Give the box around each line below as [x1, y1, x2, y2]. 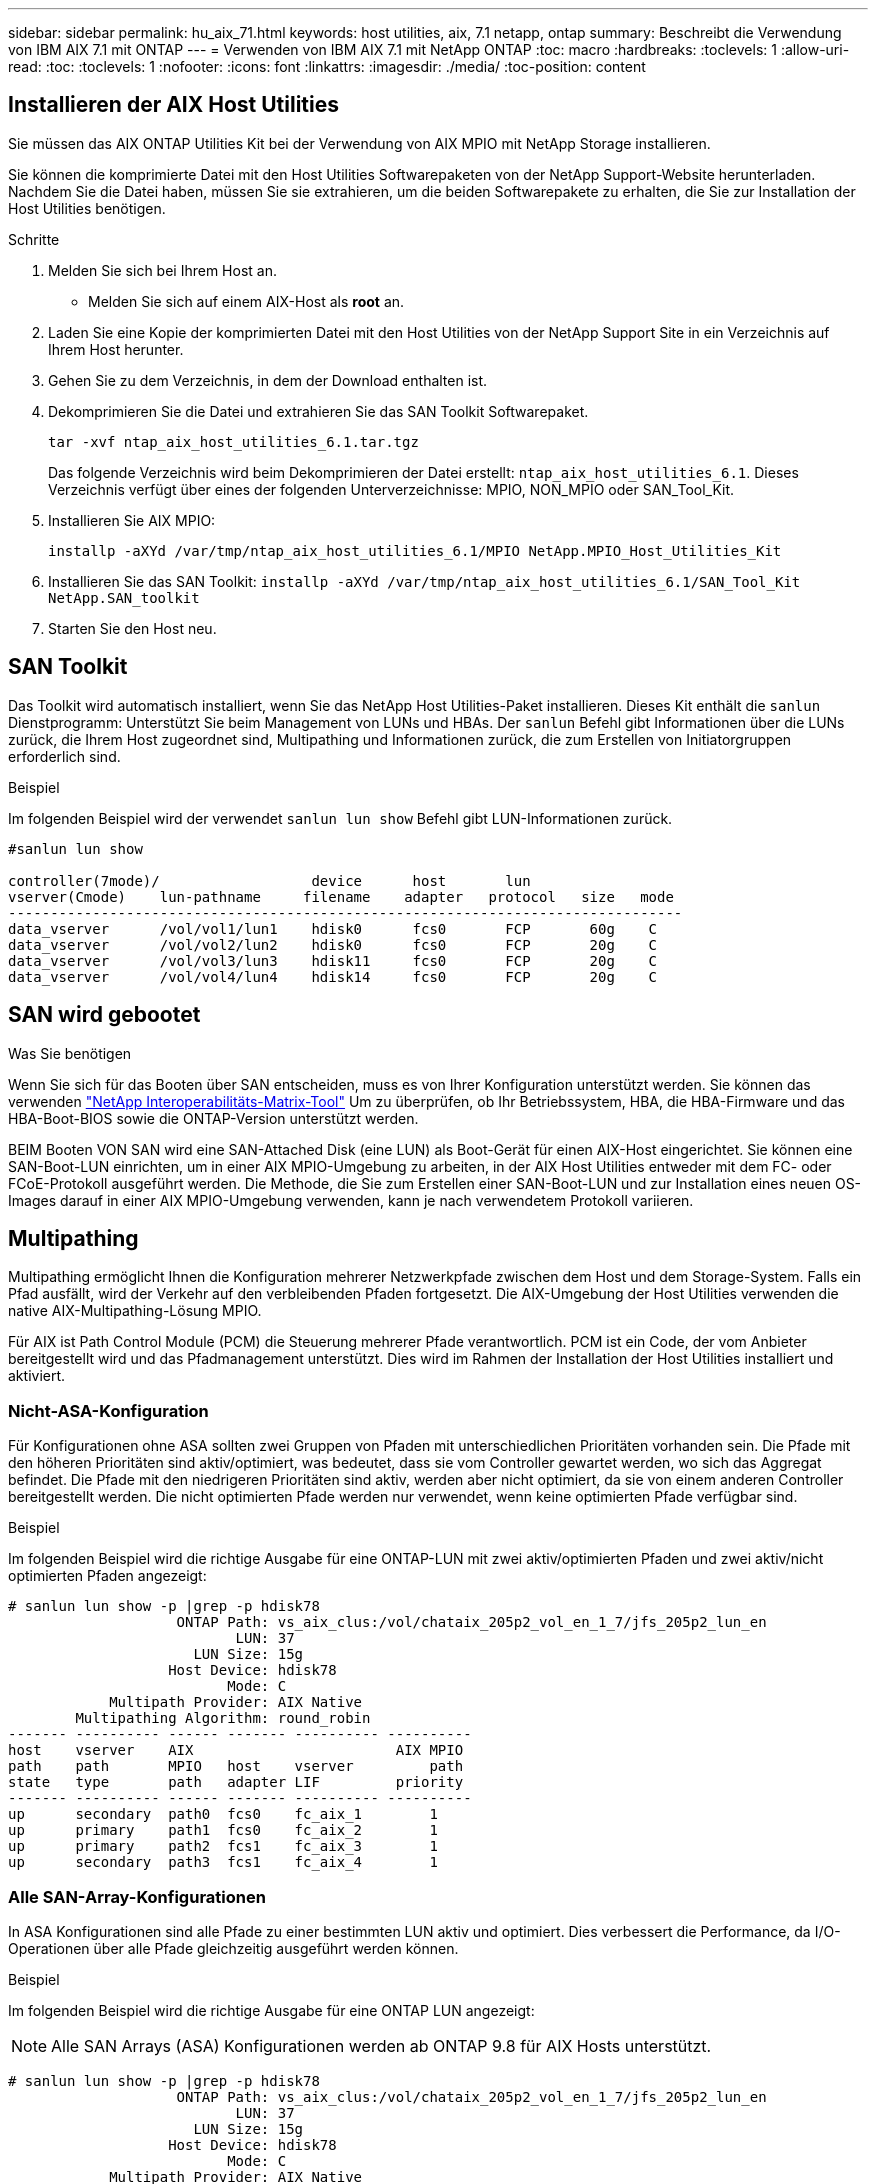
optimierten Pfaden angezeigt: [8, 1567, 207, 1585]
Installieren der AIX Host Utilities [8, 92, 339, 118]
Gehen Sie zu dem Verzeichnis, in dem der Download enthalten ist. [48, 371, 488, 389]
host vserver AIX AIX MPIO [8, 1742, 464, 1759]
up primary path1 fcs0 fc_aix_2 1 [8, 1822, 438, 1839]
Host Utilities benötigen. [8, 199, 166, 217]
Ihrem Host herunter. [48, 340, 184, 358]
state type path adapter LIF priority [8, 1774, 464, 1791]
